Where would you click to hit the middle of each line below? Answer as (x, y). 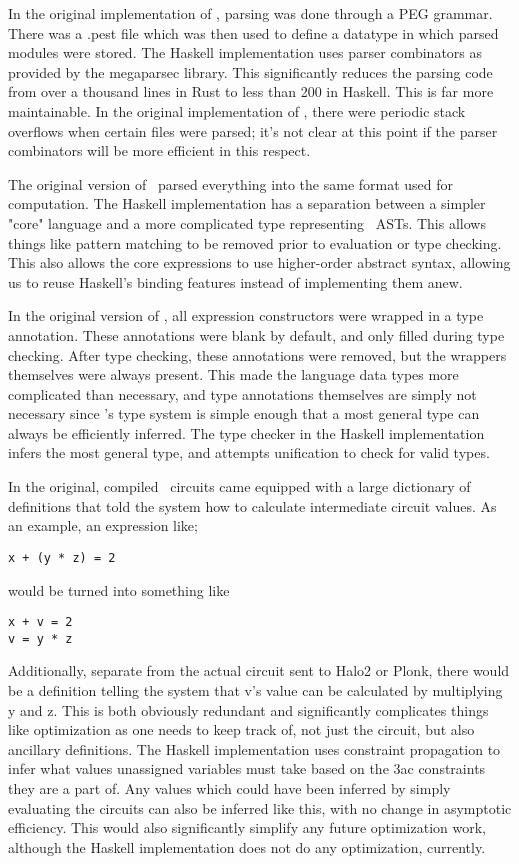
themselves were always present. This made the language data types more (233, 374)
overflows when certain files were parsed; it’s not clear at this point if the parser (253, 130)
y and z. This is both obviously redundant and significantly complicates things (248, 709)
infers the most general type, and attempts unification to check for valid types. (249, 452)
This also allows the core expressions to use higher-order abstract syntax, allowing (259, 262)
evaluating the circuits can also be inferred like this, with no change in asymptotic (260, 807)
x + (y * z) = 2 (62, 557)
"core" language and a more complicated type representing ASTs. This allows (247, 222)
